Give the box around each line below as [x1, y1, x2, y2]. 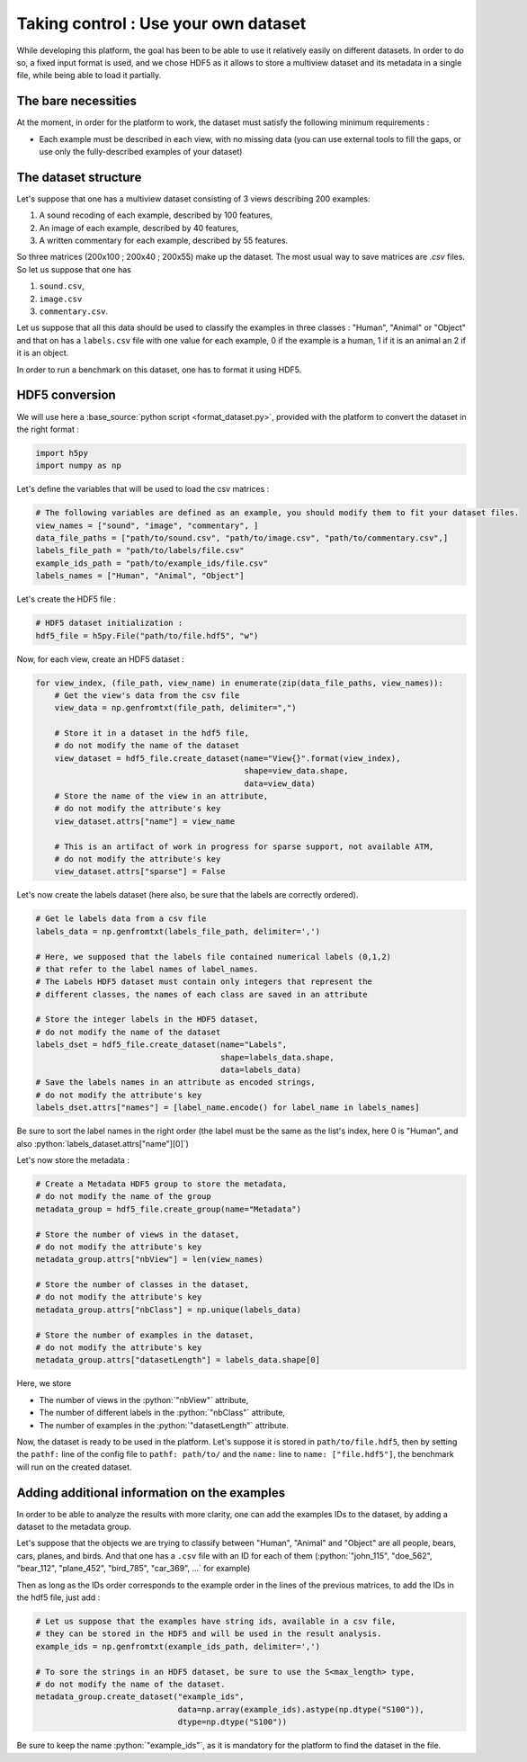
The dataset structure [16, 169, 142, 184]
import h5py [35, 448, 89, 458]
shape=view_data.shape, [244, 765, 349, 776]
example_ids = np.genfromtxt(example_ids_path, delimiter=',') [35, 1641, 321, 1651]
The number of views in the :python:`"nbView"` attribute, [39, 1394, 249, 1405]
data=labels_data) [220, 1065, 301, 1075]
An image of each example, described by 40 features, [39, 222, 239, 233]
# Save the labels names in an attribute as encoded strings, [35, 1078, 316, 1087]
